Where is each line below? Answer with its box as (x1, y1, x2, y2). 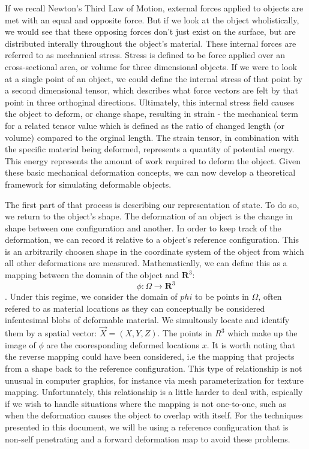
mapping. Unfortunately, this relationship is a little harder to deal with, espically (5, 385, 303, 398)
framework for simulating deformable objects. (5, 177, 172, 190)
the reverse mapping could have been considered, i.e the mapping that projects (5, 350, 295, 363)
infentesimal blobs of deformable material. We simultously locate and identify (5, 314, 290, 326)
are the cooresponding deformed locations (46, 338, 200, 351)
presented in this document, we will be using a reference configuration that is (5, 420, 289, 433)
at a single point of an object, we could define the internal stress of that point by (5, 72, 302, 85)
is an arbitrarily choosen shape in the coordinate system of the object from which (5, 245, 304, 257)
